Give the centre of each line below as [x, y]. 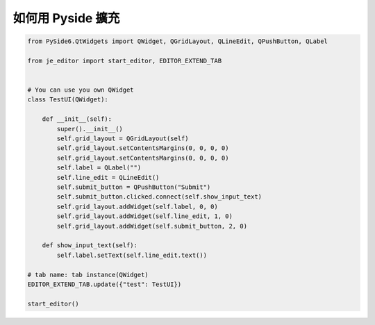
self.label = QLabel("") [99, 168]
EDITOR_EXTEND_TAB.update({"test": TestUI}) [105, 284]
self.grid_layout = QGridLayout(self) [123, 139]
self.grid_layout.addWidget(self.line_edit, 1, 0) [144, 216]
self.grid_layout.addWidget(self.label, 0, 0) [137, 206]
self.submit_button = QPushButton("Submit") [134, 187]
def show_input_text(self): [90, 245]
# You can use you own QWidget [81, 90]
